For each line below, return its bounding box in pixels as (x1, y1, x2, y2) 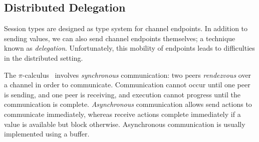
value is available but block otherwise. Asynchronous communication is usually (4, 118, 245, 129)
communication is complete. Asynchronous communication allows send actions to (4, 99, 252, 109)
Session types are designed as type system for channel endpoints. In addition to (4, 23, 248, 34)
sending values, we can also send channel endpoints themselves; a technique (4, 33, 235, 43)
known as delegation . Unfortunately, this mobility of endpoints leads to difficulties (4, 43, 255, 53)
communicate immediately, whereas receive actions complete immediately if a (4, 108, 241, 119)
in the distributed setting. (4, 52, 83, 63)
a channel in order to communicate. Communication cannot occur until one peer (4, 79, 250, 90)
